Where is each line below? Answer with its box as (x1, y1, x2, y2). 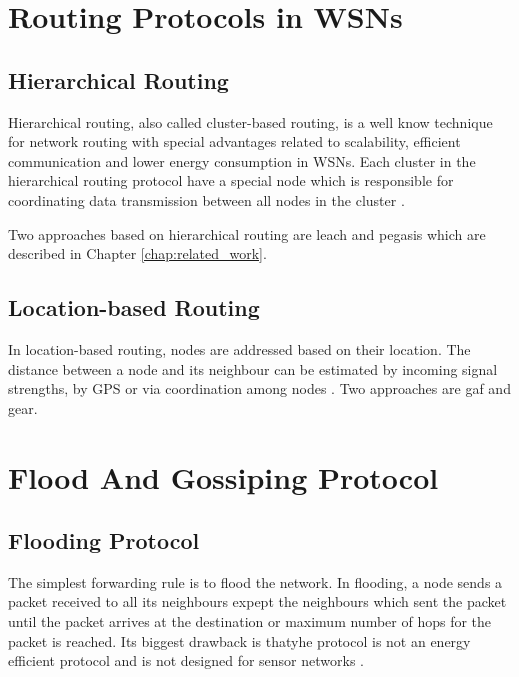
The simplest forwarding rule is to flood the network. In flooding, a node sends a (8, 571, 503, 592)
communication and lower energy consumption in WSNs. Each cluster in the (8, 150, 476, 171)
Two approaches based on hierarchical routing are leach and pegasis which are (8, 223, 486, 244)
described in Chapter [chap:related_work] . (8, 243, 267, 264)
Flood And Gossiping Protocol (8, 456, 439, 497)
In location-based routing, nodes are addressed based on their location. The (8, 338, 471, 359)
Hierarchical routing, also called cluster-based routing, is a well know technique (8, 111, 493, 132)
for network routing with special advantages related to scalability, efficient (8, 131, 461, 152)
